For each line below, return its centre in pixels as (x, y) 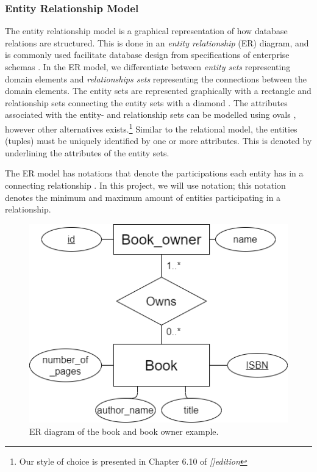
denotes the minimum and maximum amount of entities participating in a (143, 197)
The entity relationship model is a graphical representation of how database (146, 31)
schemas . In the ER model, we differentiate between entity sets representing (148, 67)
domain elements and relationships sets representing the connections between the (156, 78)
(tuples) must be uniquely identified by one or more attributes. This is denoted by (158, 141)
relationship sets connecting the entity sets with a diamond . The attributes (146, 102)
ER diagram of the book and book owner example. (124, 431)
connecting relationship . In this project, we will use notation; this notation (145, 185)
